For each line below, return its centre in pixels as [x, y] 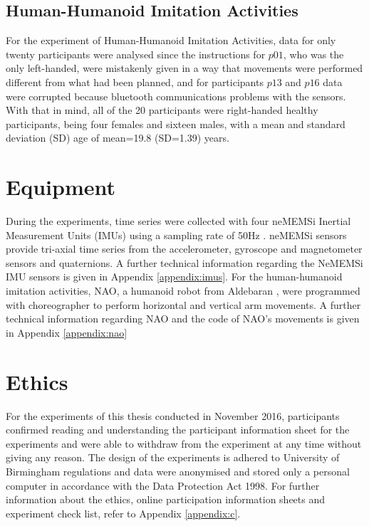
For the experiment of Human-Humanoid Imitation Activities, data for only [171, 40]
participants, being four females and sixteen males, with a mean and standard [176, 123]
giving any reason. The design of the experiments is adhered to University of [173, 457]
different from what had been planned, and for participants [135, 81]
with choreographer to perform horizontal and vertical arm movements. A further [183, 304]
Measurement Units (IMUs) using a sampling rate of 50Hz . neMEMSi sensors [176, 235]
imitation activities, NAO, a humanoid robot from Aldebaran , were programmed [183, 291]
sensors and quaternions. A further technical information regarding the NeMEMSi [184, 262]
